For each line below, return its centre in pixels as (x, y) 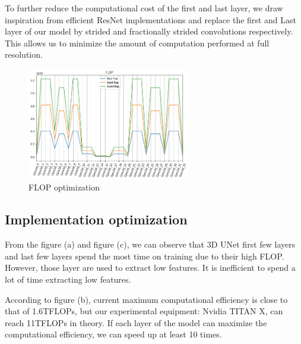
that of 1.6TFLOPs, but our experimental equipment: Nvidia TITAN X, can (144, 311)
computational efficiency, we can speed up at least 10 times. (113, 334)
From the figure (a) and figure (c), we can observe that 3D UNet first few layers (150, 244)
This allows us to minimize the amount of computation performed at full (137, 43)
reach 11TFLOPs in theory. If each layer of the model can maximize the (136, 322)
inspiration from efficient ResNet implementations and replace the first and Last (150, 19)
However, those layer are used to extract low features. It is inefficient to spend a (150, 268)
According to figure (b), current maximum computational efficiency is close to (146, 299)
